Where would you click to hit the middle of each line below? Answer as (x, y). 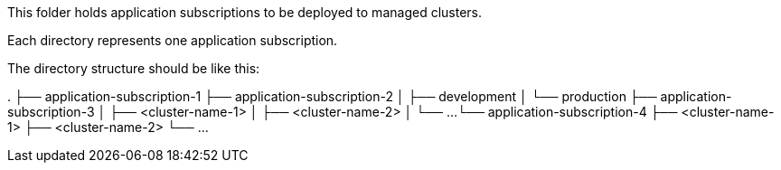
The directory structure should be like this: (134, 68)
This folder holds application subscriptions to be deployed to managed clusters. (245, 12)
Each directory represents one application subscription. (173, 40)
